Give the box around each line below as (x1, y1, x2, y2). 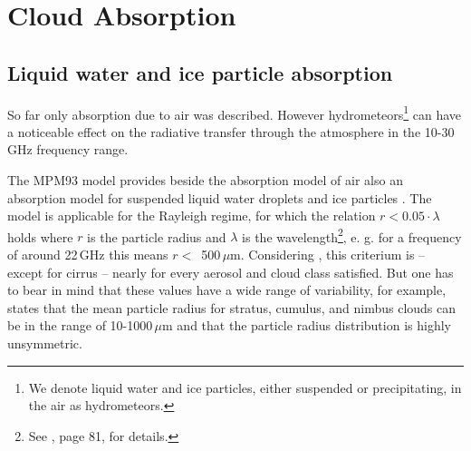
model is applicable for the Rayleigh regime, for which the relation (7, 206, 376, 225)
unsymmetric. (7, 334, 82, 353)
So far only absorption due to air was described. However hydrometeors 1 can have (7, 102, 462, 123)
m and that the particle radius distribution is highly (162, 316, 451, 335)
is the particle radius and (87, 227, 226, 246)
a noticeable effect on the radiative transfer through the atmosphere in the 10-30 (7, 122, 455, 141)
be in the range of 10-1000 (7, 316, 153, 335)
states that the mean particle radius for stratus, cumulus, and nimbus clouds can (7, 298, 457, 317)
